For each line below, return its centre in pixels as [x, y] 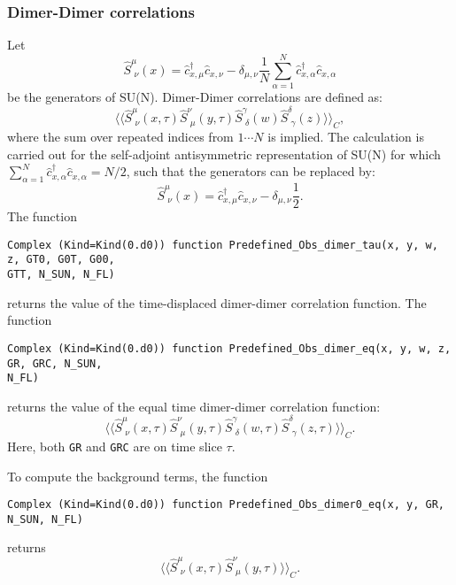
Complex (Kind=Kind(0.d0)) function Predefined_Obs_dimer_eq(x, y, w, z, [229, 348]
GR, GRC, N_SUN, [55, 363]
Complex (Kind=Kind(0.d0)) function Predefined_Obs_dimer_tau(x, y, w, [223, 245]
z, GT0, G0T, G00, [61, 260]
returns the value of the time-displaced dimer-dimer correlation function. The [217, 302]
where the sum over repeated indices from [120, 137]
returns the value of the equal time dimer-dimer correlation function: [194, 406]
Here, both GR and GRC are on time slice [115, 446]
